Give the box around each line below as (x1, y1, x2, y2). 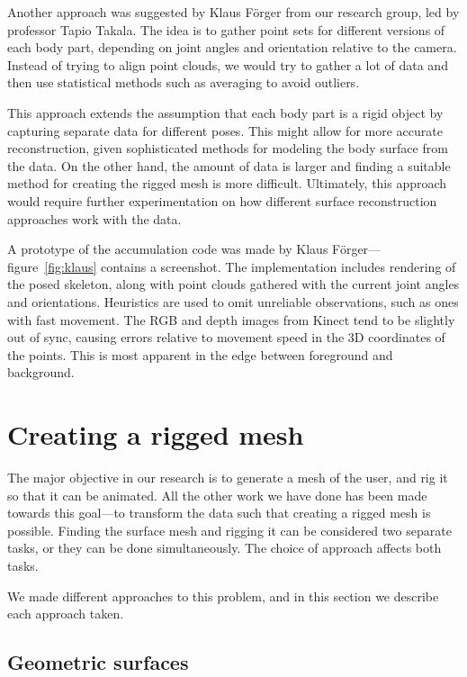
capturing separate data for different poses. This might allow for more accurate (7, 121, 443, 140)
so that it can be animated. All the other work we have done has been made (7, 485, 427, 504)
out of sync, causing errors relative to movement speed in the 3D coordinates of (7, 328, 445, 347)
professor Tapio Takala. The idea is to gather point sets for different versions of (7, 20, 445, 39)
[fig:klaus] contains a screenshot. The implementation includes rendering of (44, 257, 456, 275)
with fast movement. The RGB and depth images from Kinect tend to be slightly (7, 310, 455, 329)
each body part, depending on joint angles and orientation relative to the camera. (7, 38, 457, 57)
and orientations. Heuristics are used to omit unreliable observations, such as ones (7, 292, 459, 311)
